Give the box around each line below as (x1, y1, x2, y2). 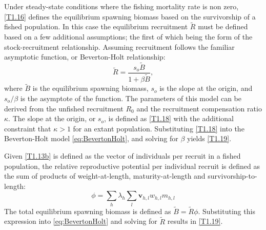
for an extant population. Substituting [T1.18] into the (73, 123, 244, 133)
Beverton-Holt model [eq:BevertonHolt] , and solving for (4, 133, 178, 144)
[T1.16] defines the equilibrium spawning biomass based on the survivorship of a (4, 11, 256, 22)
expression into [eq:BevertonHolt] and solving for (4, 216, 157, 226)
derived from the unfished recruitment (4, 103, 124, 113)
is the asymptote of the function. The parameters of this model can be (20, 92, 241, 103)
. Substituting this (198, 205, 255, 216)
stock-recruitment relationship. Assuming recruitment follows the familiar (4, 41, 235, 52)
